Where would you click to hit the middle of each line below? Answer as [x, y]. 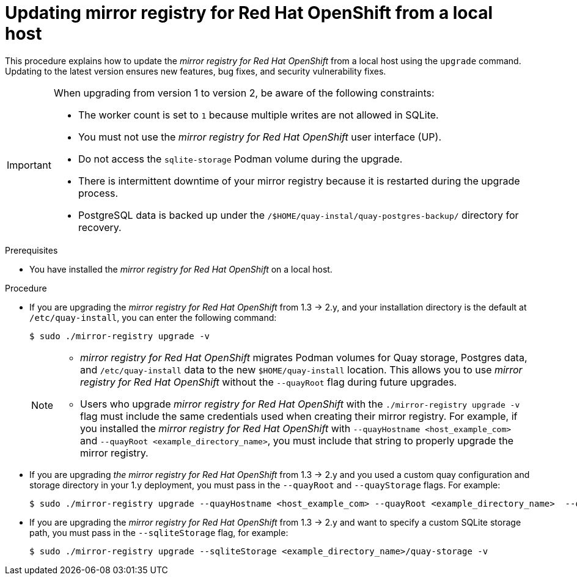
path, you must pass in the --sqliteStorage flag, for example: [159, 532]
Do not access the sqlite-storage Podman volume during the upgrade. [240, 159]
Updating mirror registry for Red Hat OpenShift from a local [249, 13]
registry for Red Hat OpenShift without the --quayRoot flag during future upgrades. [269, 382]
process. [98, 193]
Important [29, 165]
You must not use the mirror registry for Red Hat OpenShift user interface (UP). [260, 137]
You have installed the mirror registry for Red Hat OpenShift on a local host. [181, 269]
